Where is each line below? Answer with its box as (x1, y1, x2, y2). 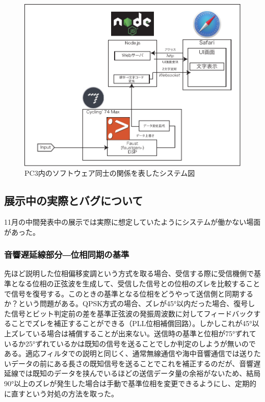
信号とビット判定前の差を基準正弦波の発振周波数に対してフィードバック (11, 308, 254, 318)
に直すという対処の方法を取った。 (4, 388, 118, 398)
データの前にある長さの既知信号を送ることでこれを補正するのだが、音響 (11, 358, 254, 368)
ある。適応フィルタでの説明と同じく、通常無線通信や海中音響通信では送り (4, 348, 254, 359)
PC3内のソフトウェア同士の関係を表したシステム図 (24, 168, 195, 178)
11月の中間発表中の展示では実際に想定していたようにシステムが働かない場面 (4, 217, 261, 227)
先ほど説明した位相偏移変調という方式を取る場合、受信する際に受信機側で (4, 268, 254, 279)
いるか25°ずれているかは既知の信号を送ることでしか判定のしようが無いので (4, 338, 256, 349)
